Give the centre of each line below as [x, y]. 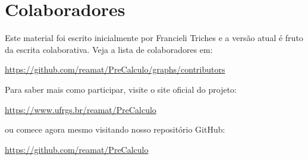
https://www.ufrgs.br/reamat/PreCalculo [81, 109]
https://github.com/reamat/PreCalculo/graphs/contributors [115, 69]
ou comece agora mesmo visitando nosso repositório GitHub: [115, 129]
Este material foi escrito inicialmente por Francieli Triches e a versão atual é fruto [154, 38]
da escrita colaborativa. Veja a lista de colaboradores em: [109, 49]
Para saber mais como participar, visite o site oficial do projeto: [121, 89]
